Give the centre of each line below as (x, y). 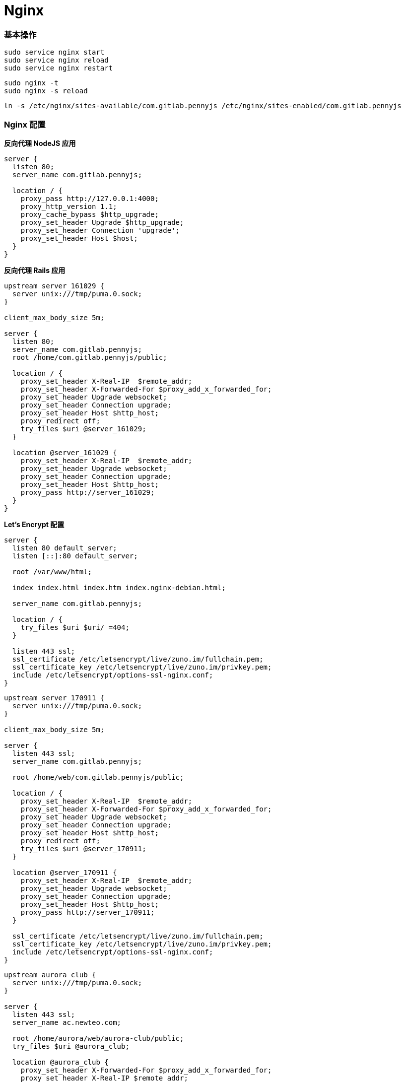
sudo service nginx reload (56, 60)
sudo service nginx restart (59, 68)
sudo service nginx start (54, 52)
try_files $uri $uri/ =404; (75, 627)
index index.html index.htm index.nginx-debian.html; (119, 587)
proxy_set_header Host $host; (79, 238)
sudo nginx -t (31, 83)
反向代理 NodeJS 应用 (40, 143)
